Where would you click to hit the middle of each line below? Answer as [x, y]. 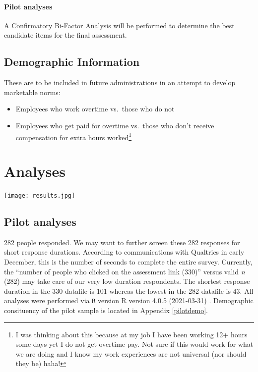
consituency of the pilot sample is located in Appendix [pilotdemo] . [106, 310]
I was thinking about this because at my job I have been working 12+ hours [131, 334]
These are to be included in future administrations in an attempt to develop [120, 82]
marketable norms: [32, 92]
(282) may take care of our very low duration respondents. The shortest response [127, 281]
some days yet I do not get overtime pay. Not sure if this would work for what [134, 344]
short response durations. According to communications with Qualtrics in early [124, 252]
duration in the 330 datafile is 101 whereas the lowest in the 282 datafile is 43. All [129, 291]
